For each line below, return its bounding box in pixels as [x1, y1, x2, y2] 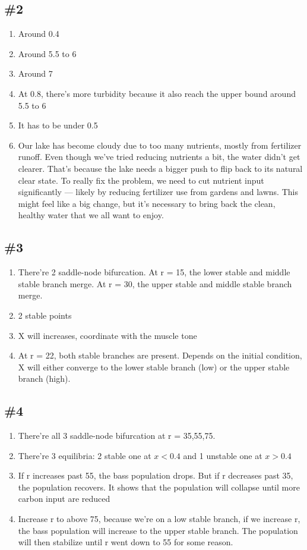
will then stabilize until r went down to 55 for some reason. [18, 536, 233, 548]
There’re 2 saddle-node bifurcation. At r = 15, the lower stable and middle [18, 266, 290, 278]
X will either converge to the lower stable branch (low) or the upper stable [18, 360, 290, 373]
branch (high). [18, 372, 71, 385]
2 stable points [18, 309, 72, 321]
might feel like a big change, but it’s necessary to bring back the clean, [18, 197, 276, 209]
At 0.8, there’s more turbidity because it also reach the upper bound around [18, 87, 296, 99]
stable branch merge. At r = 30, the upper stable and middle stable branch [18, 277, 292, 290]
